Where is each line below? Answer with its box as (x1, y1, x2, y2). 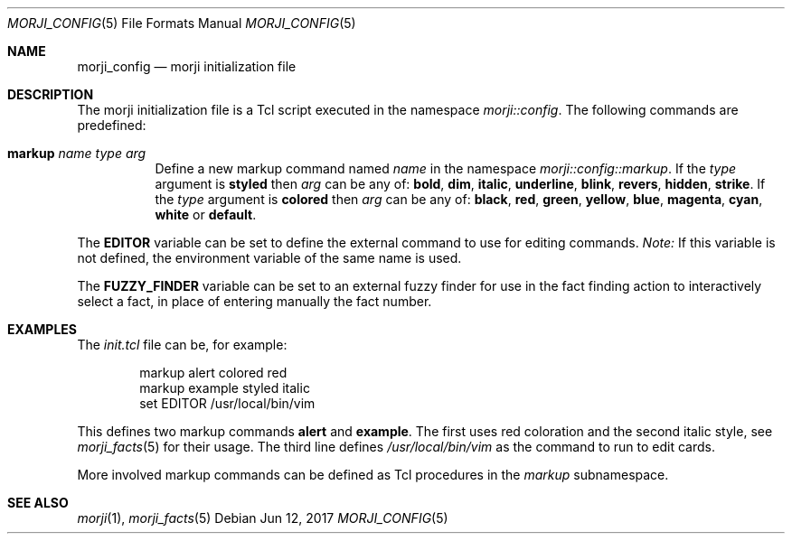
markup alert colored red (139, 365, 288, 380)
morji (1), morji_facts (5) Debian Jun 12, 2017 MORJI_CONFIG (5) (77, 510, 448, 526)
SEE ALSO (7, 495, 69, 510)
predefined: (77, 117, 146, 133)
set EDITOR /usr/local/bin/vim (139, 396, 316, 411)
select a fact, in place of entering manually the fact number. (77, 294, 432, 309)
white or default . (155, 207, 257, 222)
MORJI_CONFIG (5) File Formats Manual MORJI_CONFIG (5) (7, 15, 356, 31)
